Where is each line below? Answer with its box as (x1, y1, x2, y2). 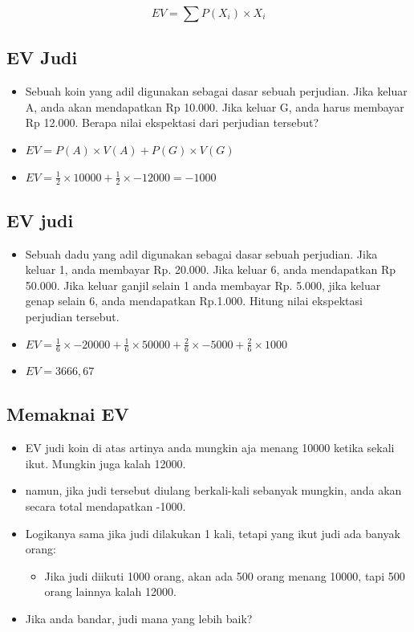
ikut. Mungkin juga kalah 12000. (25, 455, 186, 471)
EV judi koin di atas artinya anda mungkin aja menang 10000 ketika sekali (25, 439, 395, 456)
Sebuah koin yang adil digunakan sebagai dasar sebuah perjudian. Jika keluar (25, 83, 408, 100)
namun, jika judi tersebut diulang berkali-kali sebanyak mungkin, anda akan (25, 482, 402, 499)
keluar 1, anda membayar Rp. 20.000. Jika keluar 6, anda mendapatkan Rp (25, 261, 396, 278)
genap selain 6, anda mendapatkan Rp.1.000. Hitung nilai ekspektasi (25, 292, 363, 309)
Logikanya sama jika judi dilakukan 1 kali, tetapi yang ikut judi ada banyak (25, 524, 400, 541)
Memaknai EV (6, 402, 129, 426)
